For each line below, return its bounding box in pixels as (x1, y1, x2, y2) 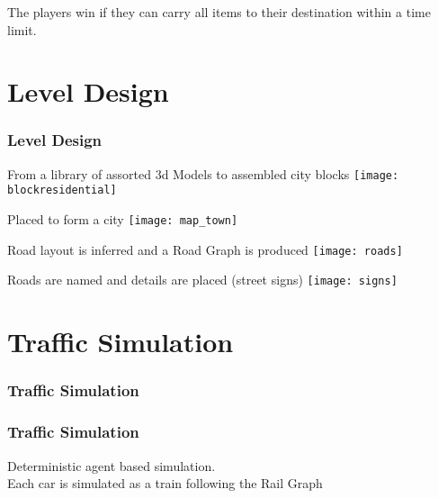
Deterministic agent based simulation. (7, 456, 216, 475)
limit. (7, 20, 37, 39)
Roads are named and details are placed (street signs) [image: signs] (7, 270, 398, 289)
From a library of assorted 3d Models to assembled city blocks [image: (7, 164, 399, 183)
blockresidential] (7, 184, 117, 197)
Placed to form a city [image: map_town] (7, 210, 238, 229)
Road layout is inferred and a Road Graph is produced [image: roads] (7, 240, 403, 258)
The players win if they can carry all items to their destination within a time (7, 3, 431, 21)
